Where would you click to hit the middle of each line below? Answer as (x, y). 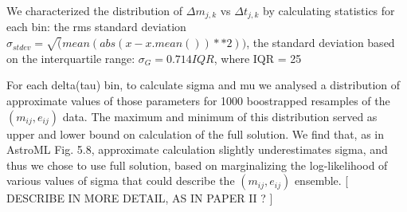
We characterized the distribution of (95, 10)
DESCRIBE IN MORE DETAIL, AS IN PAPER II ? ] (140, 198)
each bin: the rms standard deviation (96, 27)
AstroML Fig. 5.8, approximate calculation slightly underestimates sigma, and (197, 149)
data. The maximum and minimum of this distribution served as (220, 116)
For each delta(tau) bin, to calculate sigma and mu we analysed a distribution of (203, 85)
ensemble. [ (321, 181)
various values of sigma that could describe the (121, 181)
